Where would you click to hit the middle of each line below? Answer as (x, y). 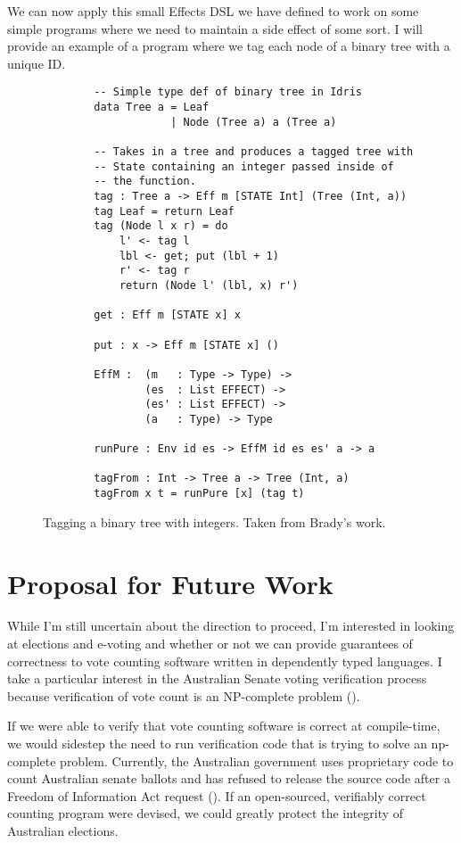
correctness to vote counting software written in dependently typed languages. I (225, 661)
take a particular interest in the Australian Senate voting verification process (217, 678)
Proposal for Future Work (170, 583)
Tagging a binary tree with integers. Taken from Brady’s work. (214, 521)
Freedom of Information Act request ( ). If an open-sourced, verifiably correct (217, 795)
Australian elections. (63, 831)
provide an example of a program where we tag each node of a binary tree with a (229, 46)
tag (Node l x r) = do (161, 226)
